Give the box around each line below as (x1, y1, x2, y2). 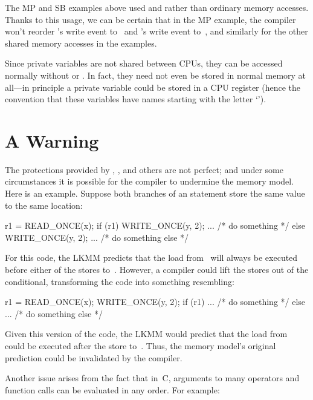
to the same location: (5, 198, 83, 211)
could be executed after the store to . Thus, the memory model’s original (5, 339, 276, 352)
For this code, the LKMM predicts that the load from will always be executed (5, 251, 298, 264)
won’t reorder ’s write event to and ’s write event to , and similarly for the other (5, 25, 308, 38)
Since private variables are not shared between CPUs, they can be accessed (5, 57, 283, 70)
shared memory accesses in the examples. (5, 36, 157, 49)
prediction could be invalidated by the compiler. (5, 351, 182, 364)
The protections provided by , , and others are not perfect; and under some (5, 163, 283, 175)
